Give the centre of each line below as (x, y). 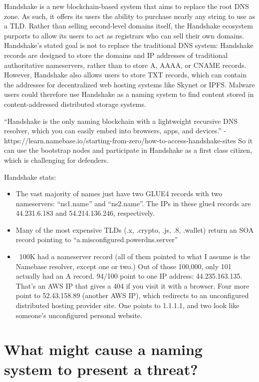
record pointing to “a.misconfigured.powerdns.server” (97, 239)
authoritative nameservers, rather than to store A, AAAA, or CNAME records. (125, 65)
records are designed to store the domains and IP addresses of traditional (116, 55)
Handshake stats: (30, 177)
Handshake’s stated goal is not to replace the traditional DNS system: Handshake (129, 45)
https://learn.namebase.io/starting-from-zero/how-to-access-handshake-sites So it (129, 140)
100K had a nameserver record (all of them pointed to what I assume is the (135, 256)
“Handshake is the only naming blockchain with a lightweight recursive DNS (121, 121)
